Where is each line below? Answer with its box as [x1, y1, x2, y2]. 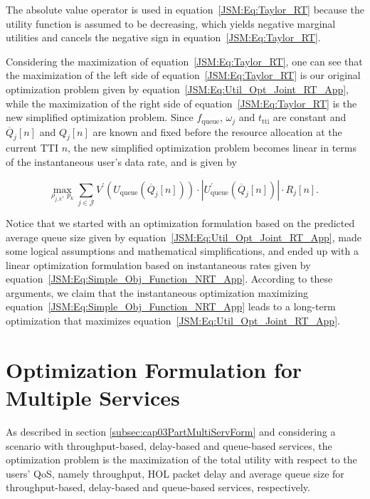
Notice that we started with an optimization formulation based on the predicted [6, 215, 355, 230]
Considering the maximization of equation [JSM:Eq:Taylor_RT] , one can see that [6, 53, 363, 68]
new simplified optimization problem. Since [6, 110, 194, 125]
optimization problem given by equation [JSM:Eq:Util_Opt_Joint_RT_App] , [6, 81, 349, 96]
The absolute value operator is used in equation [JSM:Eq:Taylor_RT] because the [6, 2, 364, 16]
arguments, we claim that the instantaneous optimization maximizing [6, 285, 308, 300]
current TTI [6, 140, 58, 155]
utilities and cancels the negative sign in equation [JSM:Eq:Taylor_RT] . [6, 30, 321, 45]
